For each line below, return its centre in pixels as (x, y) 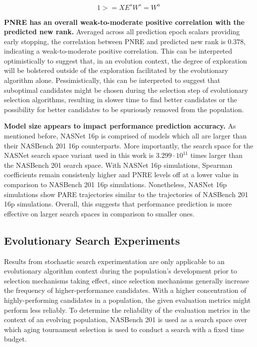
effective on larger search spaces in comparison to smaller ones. (99, 213)
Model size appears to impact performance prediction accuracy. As (120, 126)
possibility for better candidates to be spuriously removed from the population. (124, 109)
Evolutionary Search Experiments (92, 240)
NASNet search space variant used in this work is (79, 155)
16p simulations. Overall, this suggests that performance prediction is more (118, 204)
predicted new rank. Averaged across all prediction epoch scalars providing (122, 32)
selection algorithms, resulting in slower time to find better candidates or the (121, 100)
